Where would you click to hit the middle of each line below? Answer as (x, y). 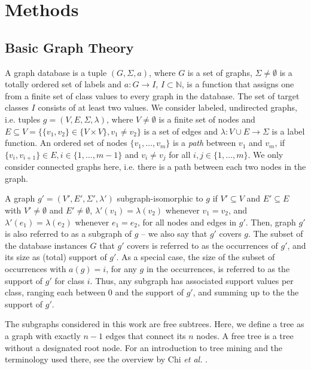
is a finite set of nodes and (207, 119)
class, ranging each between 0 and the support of (94, 292)
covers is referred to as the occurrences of (202, 245)
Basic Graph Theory (69, 47)
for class (70, 280)
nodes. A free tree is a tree (245, 335)
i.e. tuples (23, 119)
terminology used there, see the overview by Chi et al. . (106, 359)
